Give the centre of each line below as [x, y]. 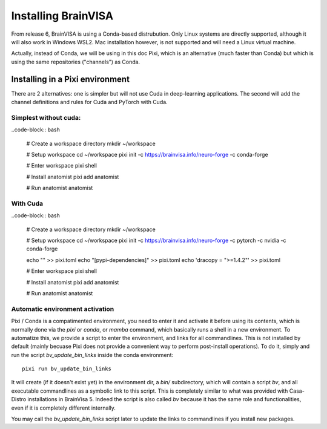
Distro [19, 399]
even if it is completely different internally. [64, 408]
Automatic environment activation [63, 309]
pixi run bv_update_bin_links [67, 369]
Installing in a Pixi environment [71, 79]
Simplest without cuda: [46, 117]
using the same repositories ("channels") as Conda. [76, 62]
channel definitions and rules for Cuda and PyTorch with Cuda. [89, 102]
